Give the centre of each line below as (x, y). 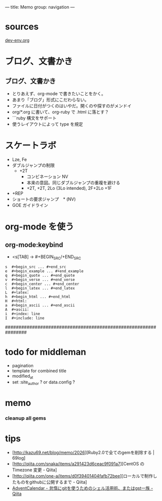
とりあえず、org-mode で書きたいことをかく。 (59, 93)
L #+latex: (17, 292)
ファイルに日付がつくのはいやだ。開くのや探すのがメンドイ (72, 106)
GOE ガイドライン (30, 205)
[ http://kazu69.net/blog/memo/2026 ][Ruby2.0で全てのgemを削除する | (83, 453)
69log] (19, 458)
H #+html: (16, 301)
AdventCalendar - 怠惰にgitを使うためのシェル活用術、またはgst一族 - (82, 488)
